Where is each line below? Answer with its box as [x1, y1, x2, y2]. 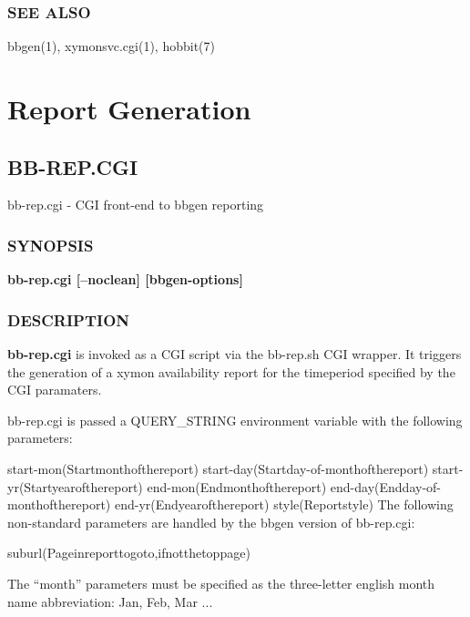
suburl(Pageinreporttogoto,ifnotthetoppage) [7, 543, 250, 562]
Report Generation [7, 90, 251, 127]
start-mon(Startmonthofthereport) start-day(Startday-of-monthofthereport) [7, 458, 429, 478]
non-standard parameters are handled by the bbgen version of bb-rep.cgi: [7, 512, 415, 531]
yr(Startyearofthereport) [7, 477, 143, 496]
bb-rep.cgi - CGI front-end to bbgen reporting [7, 195, 264, 214]
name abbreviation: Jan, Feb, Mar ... [7, 591, 213, 611]
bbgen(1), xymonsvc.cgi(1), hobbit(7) [7, 36, 216, 56]
